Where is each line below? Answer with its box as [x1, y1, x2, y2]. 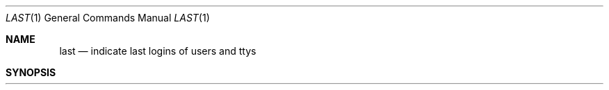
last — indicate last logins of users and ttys [59, 45, 257, 57]
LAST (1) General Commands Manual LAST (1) [6, 12, 210, 24]
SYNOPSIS [6, 66, 56, 78]
